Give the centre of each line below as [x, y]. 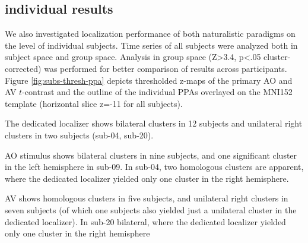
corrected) [23, 68]
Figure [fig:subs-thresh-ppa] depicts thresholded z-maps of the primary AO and [149, 80]
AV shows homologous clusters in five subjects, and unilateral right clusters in [147, 198]
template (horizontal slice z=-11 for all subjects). [94, 103]
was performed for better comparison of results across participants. [166, 68]
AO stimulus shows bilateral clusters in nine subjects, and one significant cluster [151, 155]
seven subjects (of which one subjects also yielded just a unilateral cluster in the [151, 209]
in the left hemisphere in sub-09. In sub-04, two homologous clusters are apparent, [154, 167]
